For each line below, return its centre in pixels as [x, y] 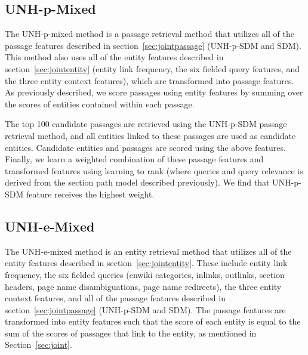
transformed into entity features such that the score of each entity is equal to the [153, 321]
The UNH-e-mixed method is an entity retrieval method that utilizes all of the [148, 251]
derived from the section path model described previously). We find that [137, 182]
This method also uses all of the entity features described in [114, 57]
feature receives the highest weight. [90, 194]
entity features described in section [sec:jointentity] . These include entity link [146, 263]
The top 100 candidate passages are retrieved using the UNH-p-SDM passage [146, 124]
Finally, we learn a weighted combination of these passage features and [134, 159]
